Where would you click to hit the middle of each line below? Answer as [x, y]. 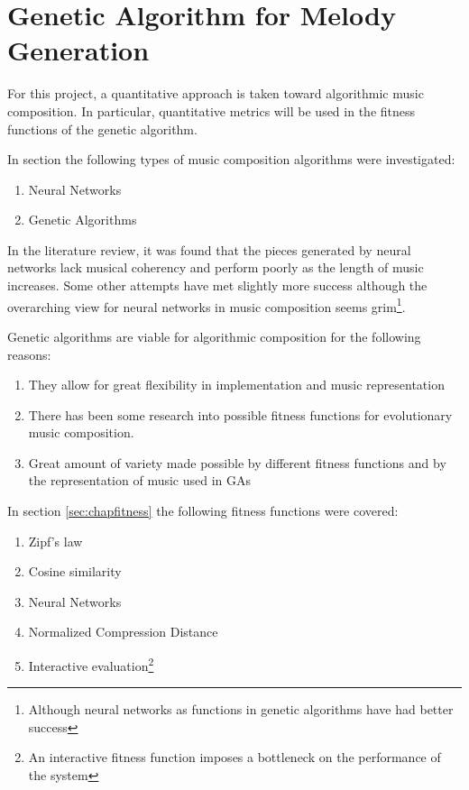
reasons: [29, 354]
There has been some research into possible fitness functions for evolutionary [240, 414]
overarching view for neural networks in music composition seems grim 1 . [207, 305]
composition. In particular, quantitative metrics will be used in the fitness [212, 110]
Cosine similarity [75, 571]
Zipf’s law [55, 541]
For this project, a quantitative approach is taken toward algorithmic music [216, 93]
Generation [78, 50]
